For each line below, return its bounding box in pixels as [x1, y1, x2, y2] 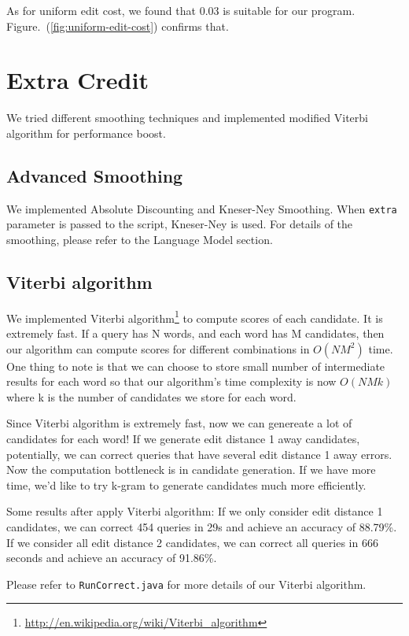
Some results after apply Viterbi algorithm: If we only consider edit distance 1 [6, 503, 383, 520]
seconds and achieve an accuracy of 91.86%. [6, 549, 217, 566]
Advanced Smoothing [6, 163, 183, 187]
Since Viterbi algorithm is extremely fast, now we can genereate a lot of [6, 415, 352, 431]
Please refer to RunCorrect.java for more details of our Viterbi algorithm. [6, 575, 367, 592]
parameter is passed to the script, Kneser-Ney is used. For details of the [6, 216, 353, 232]
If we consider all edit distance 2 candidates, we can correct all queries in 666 [6, 534, 378, 550]
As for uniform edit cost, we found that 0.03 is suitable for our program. [6, 2, 356, 18]
